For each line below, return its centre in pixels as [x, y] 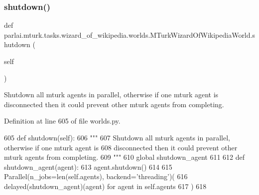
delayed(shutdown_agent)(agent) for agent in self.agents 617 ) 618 [105, 186]
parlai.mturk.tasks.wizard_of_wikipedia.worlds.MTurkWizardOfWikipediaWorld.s [129, 34]
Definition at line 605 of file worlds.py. [62, 121]
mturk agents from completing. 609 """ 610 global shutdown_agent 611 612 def [125, 157]
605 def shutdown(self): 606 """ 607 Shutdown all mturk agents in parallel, [117, 137]
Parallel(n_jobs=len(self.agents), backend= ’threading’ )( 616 [96, 176]
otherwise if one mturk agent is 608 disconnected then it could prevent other [121, 147]
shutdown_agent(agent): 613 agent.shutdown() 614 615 [88, 166]
